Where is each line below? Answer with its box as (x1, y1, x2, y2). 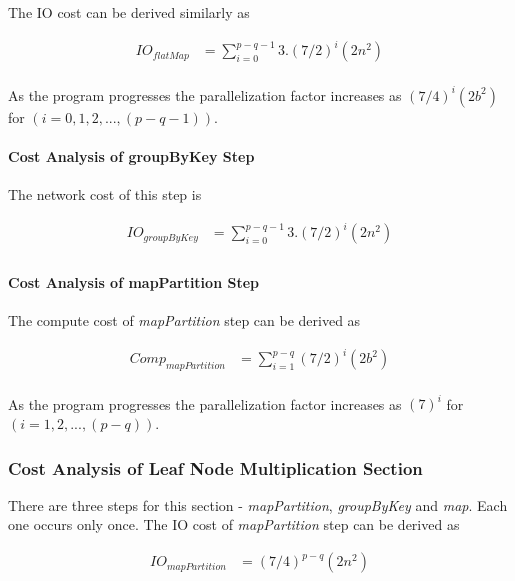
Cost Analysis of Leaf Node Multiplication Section (8, 455, 423, 480)
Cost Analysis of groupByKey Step (8, 145, 255, 166)
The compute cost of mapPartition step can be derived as (8, 310, 361, 330)
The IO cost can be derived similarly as (8, 2, 250, 22)
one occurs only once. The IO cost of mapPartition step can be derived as (8, 514, 460, 535)
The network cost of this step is (8, 184, 202, 205)
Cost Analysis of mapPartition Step (8, 271, 259, 292)
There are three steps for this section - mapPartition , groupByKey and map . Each (8, 494, 508, 515)
